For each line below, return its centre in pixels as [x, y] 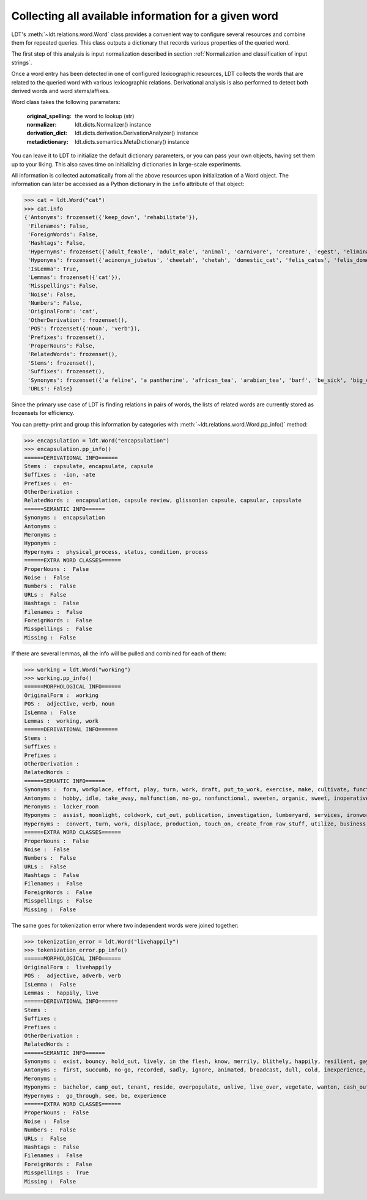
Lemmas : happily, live [61, 993]
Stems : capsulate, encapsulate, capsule [89, 466]
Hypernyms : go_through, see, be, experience [95, 1096]
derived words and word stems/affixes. [61, 91]
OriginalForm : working [61, 695]
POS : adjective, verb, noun [69, 704]
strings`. [22, 62]
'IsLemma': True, [54, 269]
